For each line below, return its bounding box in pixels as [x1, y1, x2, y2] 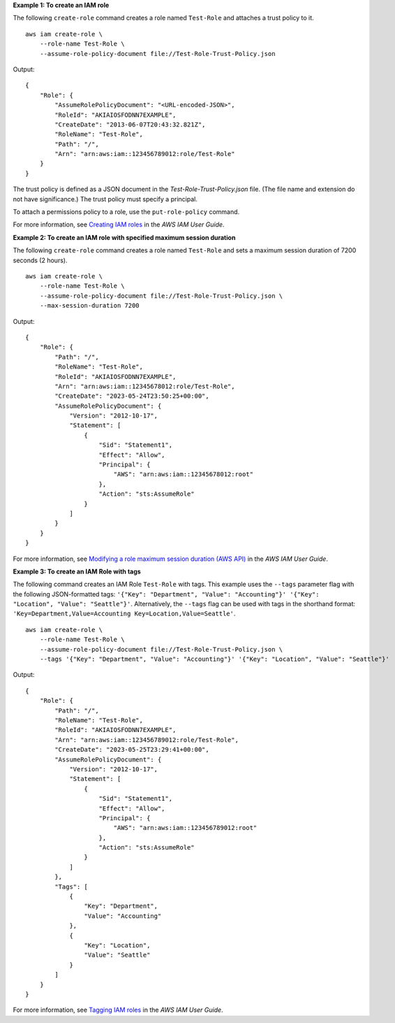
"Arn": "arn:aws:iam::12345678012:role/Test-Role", [54, 382, 235, 390]
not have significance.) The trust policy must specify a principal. [13, 194, 198, 203]
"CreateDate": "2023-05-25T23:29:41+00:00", [54, 745, 209, 754]
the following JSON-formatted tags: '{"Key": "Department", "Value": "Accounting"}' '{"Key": [13, 589, 320, 598]
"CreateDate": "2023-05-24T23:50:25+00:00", [54, 392, 209, 400]
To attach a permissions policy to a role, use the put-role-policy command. [13, 208, 240, 216]
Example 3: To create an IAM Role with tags [13, 567, 141, 575]
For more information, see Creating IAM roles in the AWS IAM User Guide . [13, 220, 225, 229]
